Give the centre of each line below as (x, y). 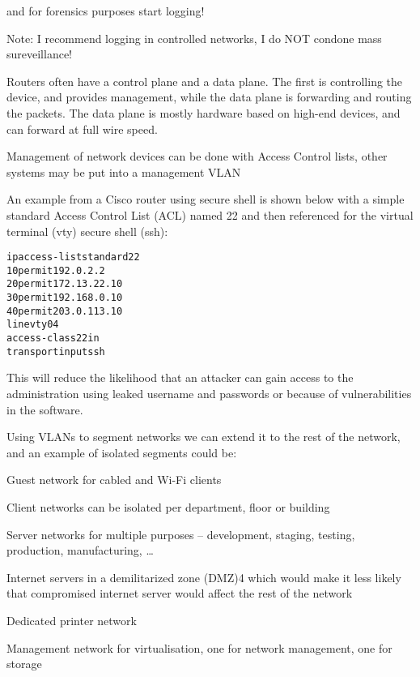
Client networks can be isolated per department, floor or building (168, 506)
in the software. (45, 409)
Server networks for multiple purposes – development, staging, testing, (181, 534)
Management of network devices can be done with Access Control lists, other (197, 156)
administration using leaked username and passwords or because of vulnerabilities (209, 393)
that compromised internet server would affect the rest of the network (180, 593)
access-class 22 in (53, 338)
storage (24, 664)
